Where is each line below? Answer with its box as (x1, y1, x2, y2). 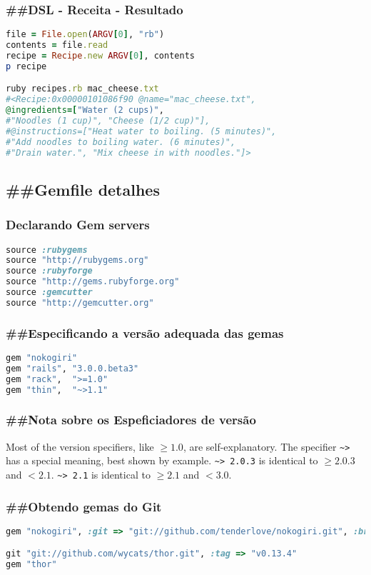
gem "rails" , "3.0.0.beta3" (6, 363, 139, 374)
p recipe (6, 61, 47, 71)
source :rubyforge (6, 266, 93, 276)
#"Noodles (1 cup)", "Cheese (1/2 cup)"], (6, 116, 210, 126)
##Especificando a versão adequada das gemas (6, 324, 284, 341)
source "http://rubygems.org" (6, 255, 149, 266)
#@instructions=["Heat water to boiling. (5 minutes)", (6, 126, 277, 136)
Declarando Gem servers (6, 216, 150, 234)
